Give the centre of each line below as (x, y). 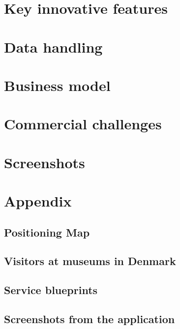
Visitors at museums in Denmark (90, 261)
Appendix (38, 201)
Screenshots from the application (90, 318)
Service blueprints (51, 290)
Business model (57, 85)
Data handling (53, 46)
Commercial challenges (83, 124)
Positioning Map (47, 232)
